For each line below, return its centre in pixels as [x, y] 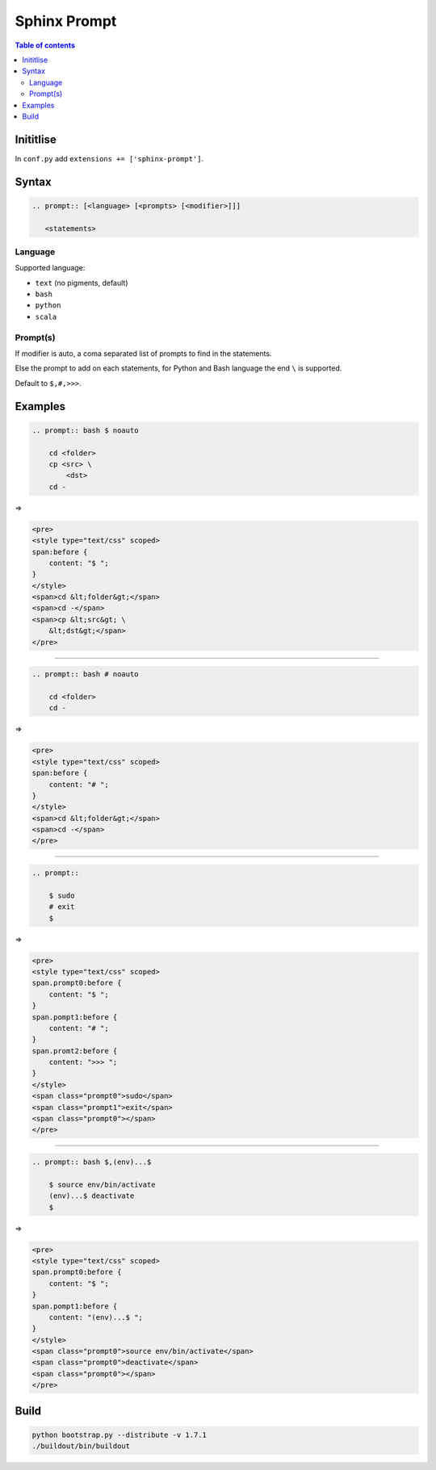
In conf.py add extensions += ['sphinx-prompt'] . [109, 158]
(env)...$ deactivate [92, 1196]
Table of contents [45, 45]
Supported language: [50, 268]
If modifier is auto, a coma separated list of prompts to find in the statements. [143, 354]
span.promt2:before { [75, 1051]
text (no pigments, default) [82, 283]
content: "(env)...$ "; [96, 1317]
